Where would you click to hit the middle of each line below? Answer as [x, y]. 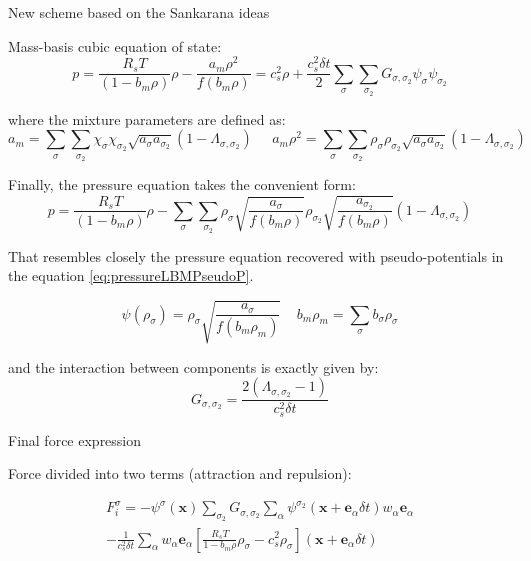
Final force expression [75, 439]
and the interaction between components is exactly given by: [193, 366]
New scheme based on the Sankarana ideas [139, 12]
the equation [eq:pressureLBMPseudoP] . [131, 275]
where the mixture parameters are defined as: [147, 118]
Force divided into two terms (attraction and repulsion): [180, 473]
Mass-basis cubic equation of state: [115, 45]
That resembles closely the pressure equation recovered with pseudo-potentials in [256, 255]
